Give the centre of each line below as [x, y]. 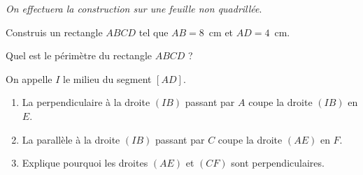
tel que [154, 32]
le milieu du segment [107, 78]
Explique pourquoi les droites [85, 163]
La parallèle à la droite [71, 139]
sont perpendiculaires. [278, 163]
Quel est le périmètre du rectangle [79, 55]
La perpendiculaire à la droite [86, 102]
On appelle [29, 78]
